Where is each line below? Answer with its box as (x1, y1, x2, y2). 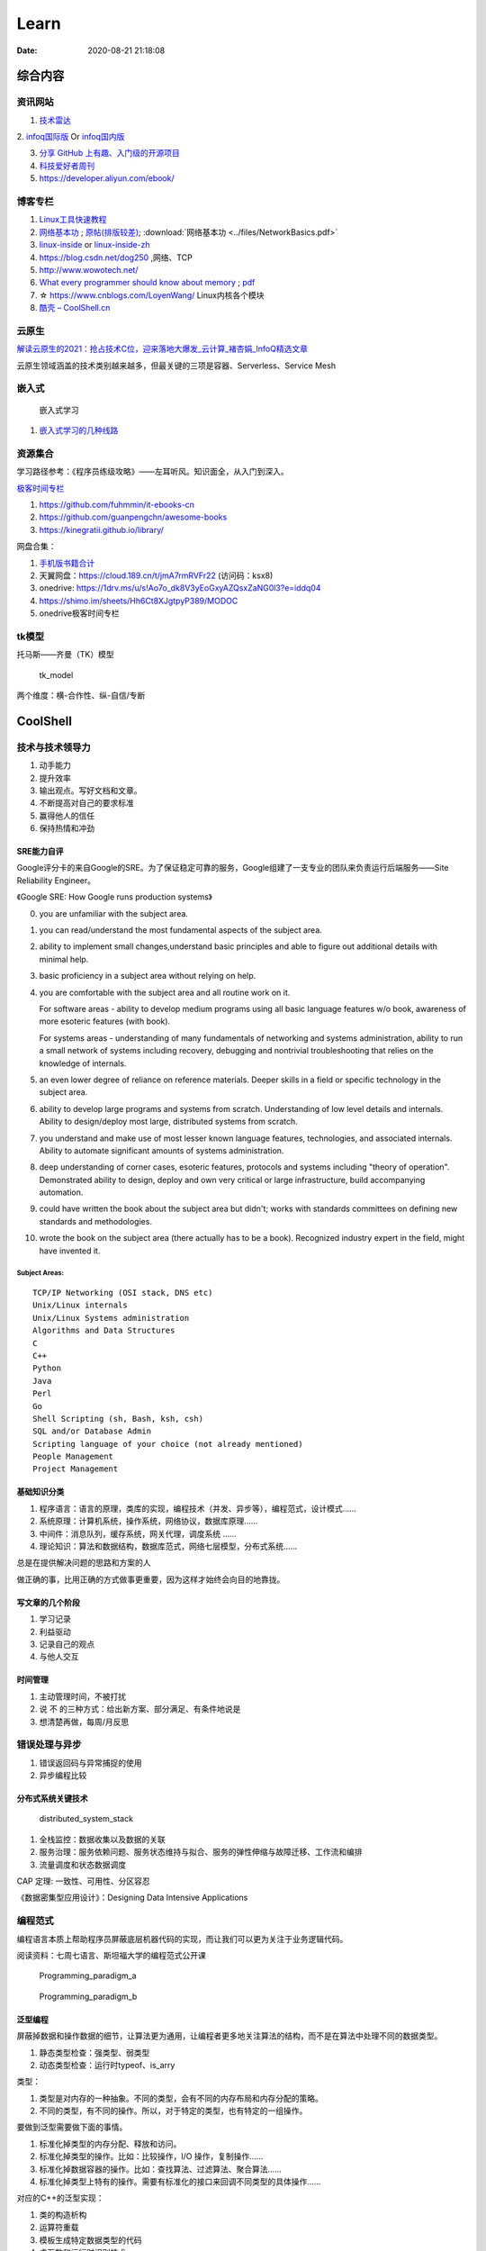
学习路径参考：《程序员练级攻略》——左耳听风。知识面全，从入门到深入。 (16, 466, 289, 477)
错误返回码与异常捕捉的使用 (39, 1757, 142, 1768)
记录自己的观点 (39, 1639, 94, 1650)
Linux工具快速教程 (39, 214, 107, 225)
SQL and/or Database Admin (32, 1426, 152, 1436)
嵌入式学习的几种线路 (39, 425, 119, 436)
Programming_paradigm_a (39, 1970, 137, 1981)
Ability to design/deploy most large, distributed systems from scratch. (39, 1116, 299, 1127)
